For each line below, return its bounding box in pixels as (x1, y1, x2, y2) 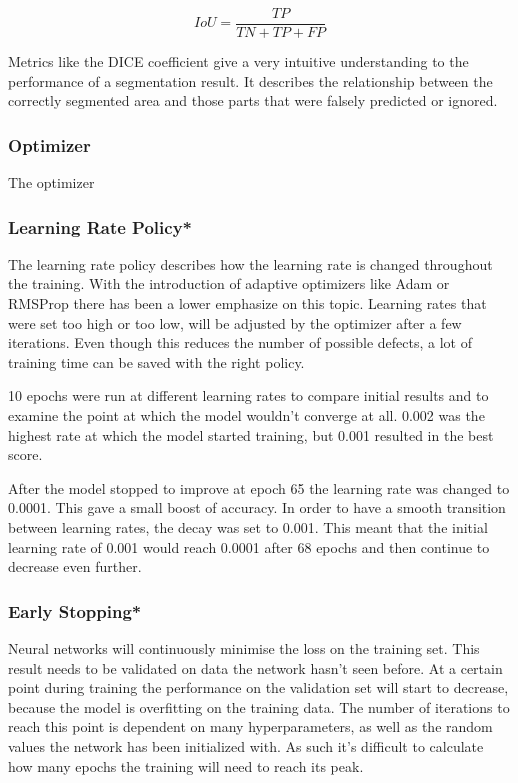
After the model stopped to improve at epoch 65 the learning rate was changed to (8, 477, 510, 498)
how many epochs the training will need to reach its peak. (8, 755, 364, 776)
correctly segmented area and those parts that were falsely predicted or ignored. (8, 90, 498, 111)
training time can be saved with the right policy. (8, 351, 305, 372)
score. (8, 444, 43, 465)
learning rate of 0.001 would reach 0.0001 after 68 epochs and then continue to (8, 536, 490, 557)
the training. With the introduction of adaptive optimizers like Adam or (8, 273, 450, 294)
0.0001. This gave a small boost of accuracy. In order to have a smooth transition (8, 497, 506, 518)
